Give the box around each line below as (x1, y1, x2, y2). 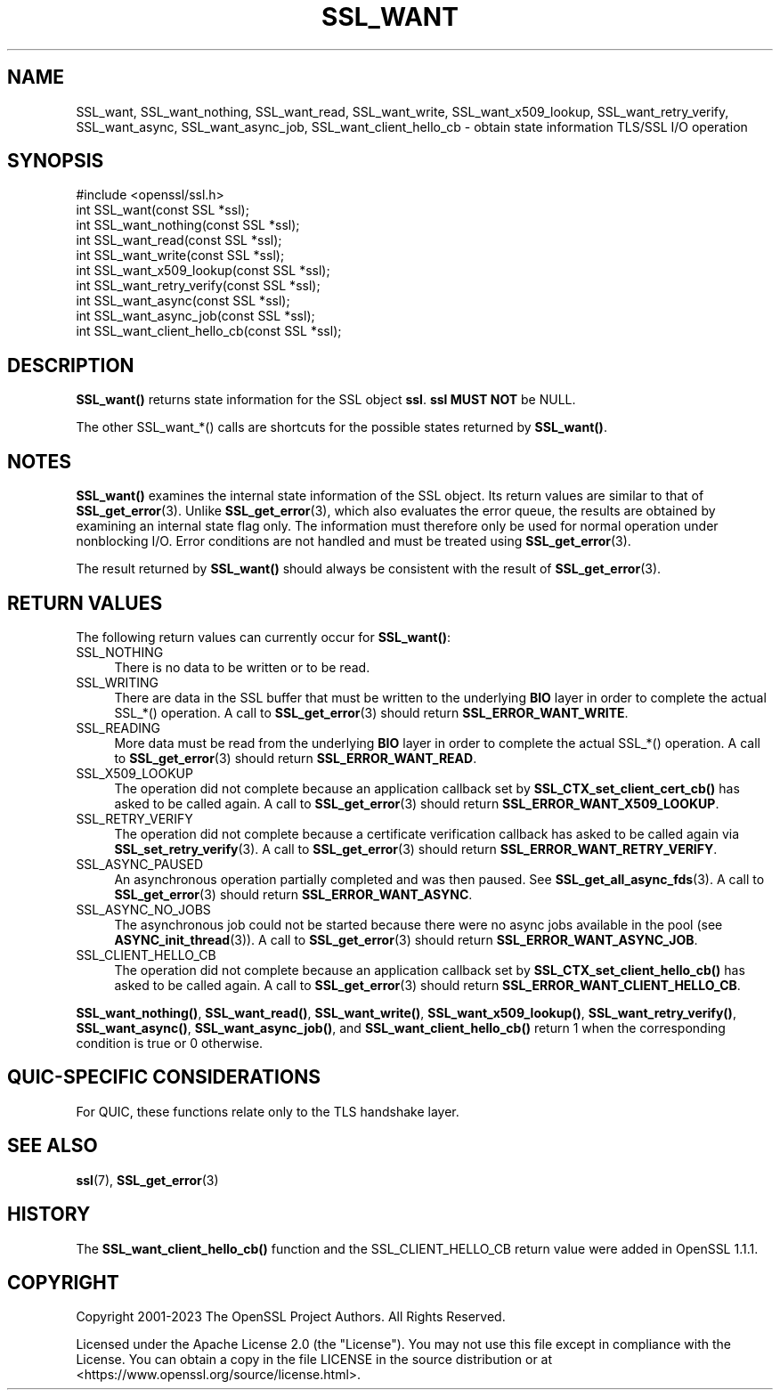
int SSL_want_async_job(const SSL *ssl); (76, 308, 315, 324)
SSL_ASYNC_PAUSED (76, 856, 204, 872)
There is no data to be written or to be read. (114, 659, 370, 675)
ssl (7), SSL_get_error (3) (76, 1172, 219, 1188)
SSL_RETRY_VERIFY (76, 810, 193, 826)
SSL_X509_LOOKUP (76, 765, 193, 781)
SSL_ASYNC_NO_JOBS (76, 901, 211, 917)
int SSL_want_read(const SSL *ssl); (76, 232, 282, 248)
